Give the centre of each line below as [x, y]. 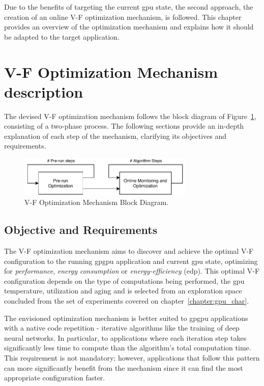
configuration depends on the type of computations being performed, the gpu [124, 280]
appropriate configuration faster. [55, 378]
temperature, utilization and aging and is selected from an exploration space [123, 291]
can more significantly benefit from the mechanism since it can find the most [124, 367]
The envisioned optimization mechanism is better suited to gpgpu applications [126, 318]
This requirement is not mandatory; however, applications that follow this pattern [132, 357]
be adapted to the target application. [62, 36]
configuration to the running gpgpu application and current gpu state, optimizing [131, 261]
